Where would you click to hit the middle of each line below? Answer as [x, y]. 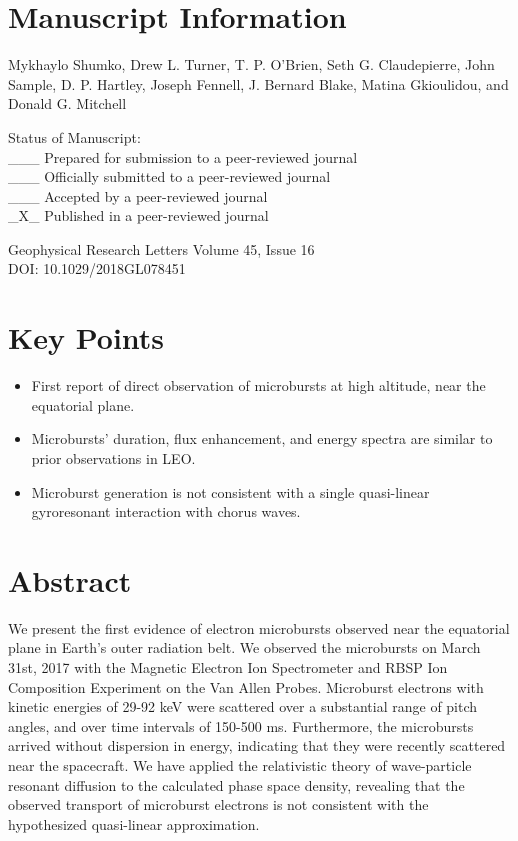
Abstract [70, 579]
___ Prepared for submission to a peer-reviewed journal [183, 156]
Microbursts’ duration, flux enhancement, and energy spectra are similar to [262, 438]
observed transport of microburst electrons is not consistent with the [218, 804]
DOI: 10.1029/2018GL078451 [97, 268]
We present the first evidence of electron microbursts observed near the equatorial [259, 627]
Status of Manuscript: [74, 136]
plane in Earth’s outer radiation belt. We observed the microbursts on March [244, 647]
